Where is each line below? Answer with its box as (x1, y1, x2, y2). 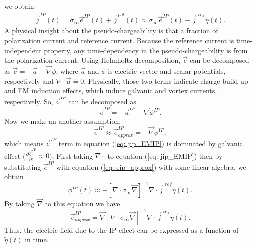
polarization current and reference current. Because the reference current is (4, 35, 234, 45)
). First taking (49, 150, 93, 161)
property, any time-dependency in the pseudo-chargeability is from (44, 45, 248, 55)
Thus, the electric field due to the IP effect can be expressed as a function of (4, 224, 239, 235)
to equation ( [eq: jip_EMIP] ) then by (107, 150, 223, 161)
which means (4, 138, 44, 148)
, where (56, 65, 78, 76)
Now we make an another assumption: (4, 116, 121, 126)
